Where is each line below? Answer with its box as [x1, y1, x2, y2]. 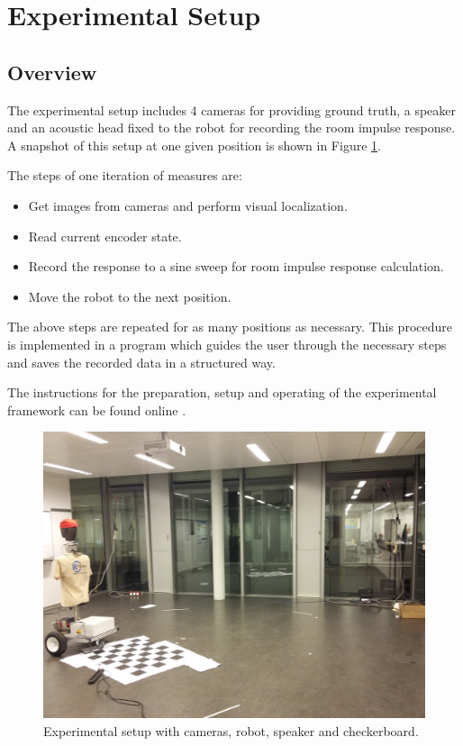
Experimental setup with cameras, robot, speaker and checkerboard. [43, 721, 419, 740]
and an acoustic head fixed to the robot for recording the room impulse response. [7, 118, 456, 137]
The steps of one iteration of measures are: [7, 166, 242, 185]
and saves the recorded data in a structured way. [7, 352, 276, 371]
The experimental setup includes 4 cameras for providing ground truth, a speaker [7, 100, 456, 119]
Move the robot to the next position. [28, 287, 231, 305]
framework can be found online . [7, 400, 186, 419]
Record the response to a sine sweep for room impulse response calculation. [28, 257, 444, 276]
